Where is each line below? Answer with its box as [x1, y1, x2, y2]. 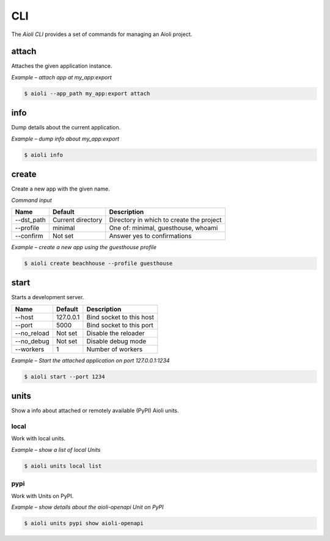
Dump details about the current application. [11, 124, 121, 131]
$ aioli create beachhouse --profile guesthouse [24, 260, 173, 267]
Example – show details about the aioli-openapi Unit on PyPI [11, 503, 164, 510]
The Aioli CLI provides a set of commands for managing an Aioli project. [11, 31, 193, 38]
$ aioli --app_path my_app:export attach [24, 90, 150, 97]
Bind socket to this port [86, 321, 154, 329]
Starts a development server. [11, 294, 84, 301]
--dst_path [15, 216, 46, 224]
